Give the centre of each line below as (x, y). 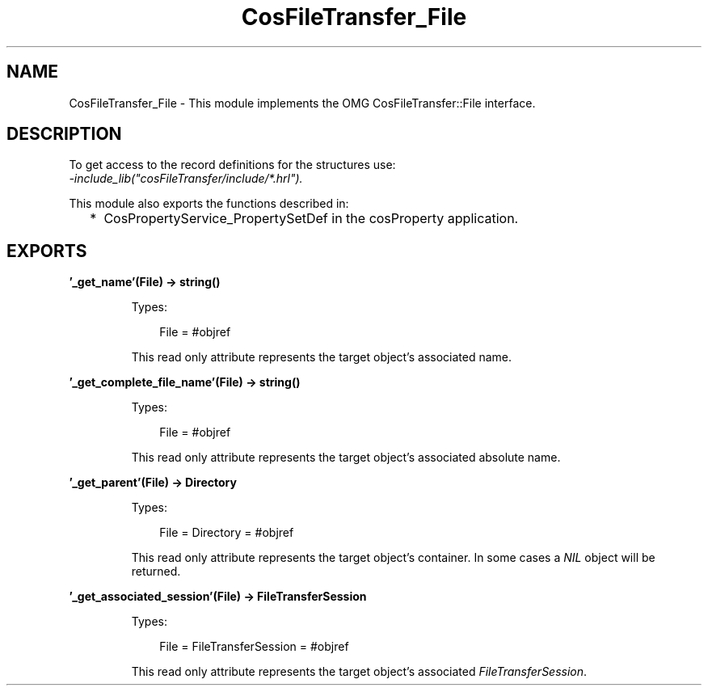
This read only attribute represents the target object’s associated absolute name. (346, 458)
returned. (156, 572)
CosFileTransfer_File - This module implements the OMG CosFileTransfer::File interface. (302, 103)
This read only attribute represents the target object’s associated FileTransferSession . (359, 672)
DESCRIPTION (64, 134)
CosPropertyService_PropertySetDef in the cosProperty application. (311, 219)
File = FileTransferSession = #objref (254, 647)
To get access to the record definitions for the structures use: (232, 165)
